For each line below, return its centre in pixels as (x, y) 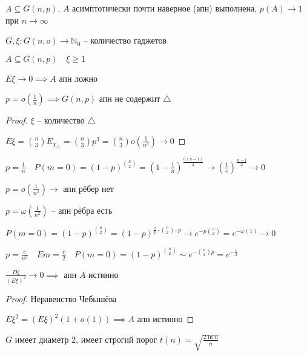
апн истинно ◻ (166, 319)
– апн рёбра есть (82, 210)
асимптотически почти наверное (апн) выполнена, (165, 8)
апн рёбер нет (88, 188)
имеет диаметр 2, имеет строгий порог (86, 339)
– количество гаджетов (125, 40)
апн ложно (78, 78)
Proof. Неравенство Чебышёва (61, 298)
